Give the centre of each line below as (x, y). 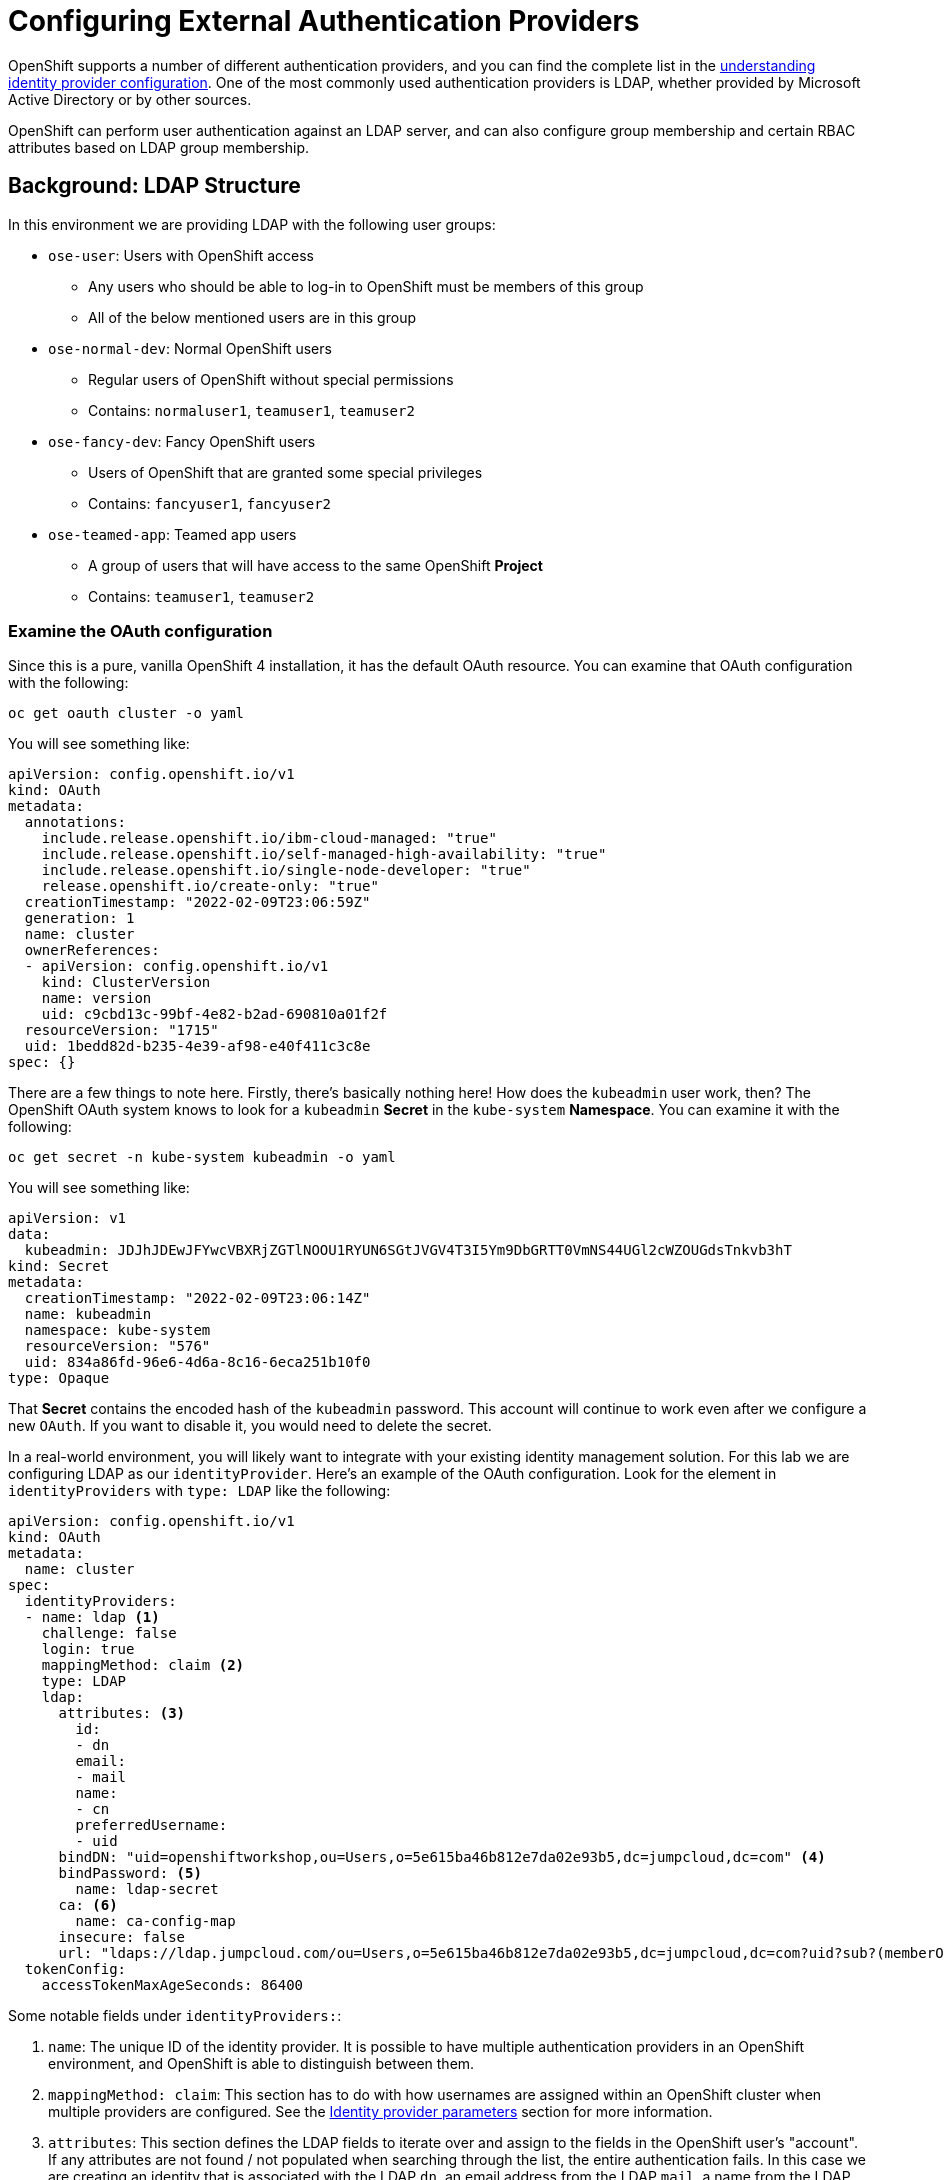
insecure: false (122, 1937)
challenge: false (109, 1633)
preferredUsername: (151, 1825)
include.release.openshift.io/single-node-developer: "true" (286, 870)
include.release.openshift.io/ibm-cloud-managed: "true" (269, 838)
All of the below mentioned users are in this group (252, 317)
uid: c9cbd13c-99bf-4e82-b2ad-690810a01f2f (214, 1014)
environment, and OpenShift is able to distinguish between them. (261, 2064)
